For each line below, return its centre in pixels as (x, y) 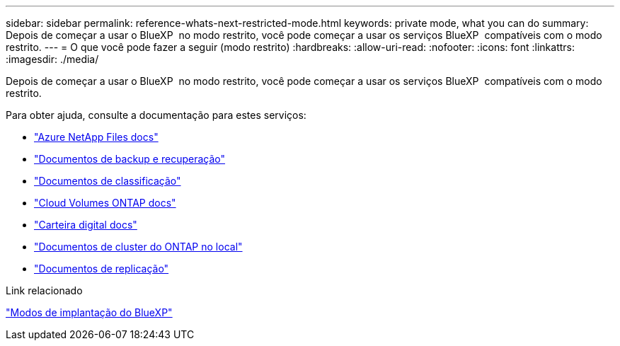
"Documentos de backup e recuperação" (130, 159)
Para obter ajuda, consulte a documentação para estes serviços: (156, 115)
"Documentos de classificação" (108, 181)
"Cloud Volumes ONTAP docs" (105, 203)
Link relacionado (44, 290)
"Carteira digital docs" (86, 225)
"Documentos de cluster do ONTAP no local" (138, 247)
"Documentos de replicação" (102, 269)
